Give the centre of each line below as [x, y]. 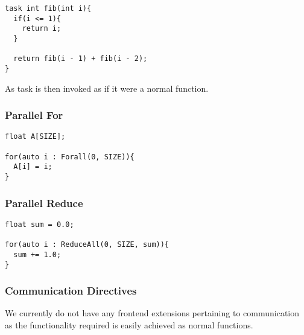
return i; [42, 29]
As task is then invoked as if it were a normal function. [107, 88]
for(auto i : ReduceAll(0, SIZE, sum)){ [87, 245]
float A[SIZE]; [35, 137]
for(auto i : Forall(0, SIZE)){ [70, 157]
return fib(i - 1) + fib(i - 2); [81, 59]
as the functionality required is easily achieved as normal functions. [129, 325]
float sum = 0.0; [40, 224]
